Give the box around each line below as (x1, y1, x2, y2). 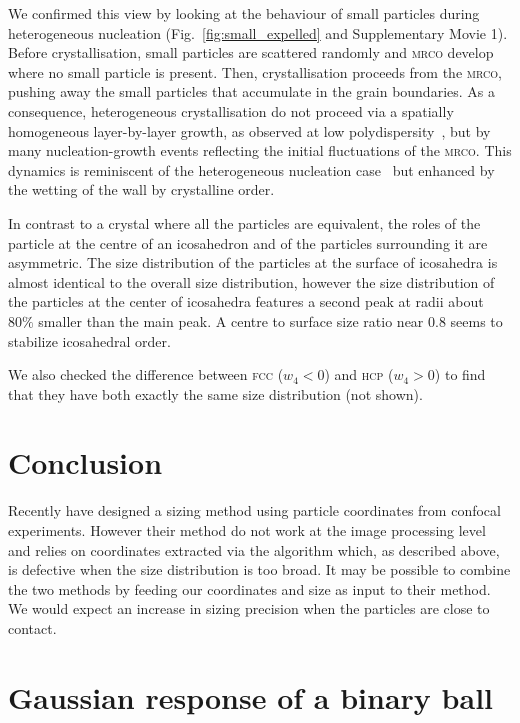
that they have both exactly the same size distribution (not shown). (8, 383, 423, 404)
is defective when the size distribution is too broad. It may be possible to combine (8, 559, 511, 580)
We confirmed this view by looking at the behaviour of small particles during (8, 3, 480, 23)
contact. (8, 617, 57, 638)
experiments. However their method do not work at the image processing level (8, 520, 486, 540)
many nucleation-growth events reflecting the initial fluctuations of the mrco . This (8, 140, 512, 161)
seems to (450, 310, 503, 331)
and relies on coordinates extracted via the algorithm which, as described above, (8, 539, 500, 560)
